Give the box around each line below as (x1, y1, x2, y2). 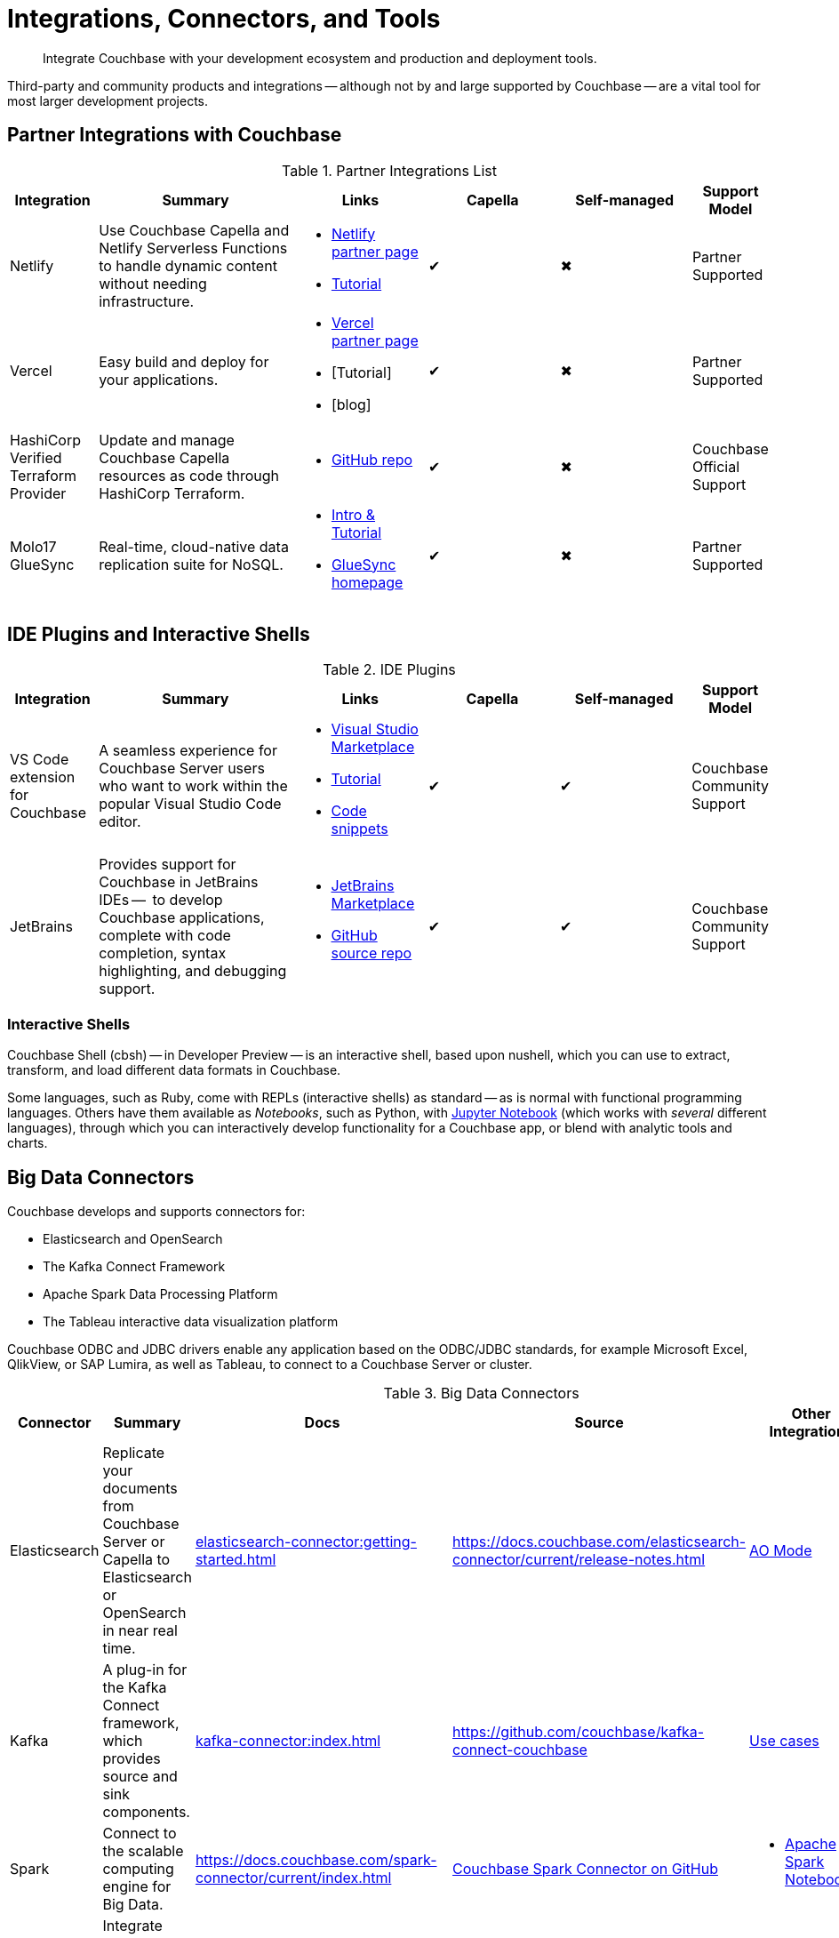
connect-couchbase (452, 1741, 587, 1759)
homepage (331, 573, 404, 591)
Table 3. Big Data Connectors (383, 1384, 579, 1403)
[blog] (331, 395, 372, 413)
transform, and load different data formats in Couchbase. (7, 1062, 341, 1078)
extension (10, 768, 76, 787)
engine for (102, 1878, 172, 1896)
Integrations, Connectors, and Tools (7, 4, 441, 34)
